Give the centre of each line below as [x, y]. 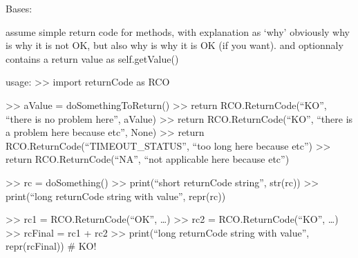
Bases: [19, 8]
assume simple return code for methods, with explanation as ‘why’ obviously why [178, 31]
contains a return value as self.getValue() [92, 58]
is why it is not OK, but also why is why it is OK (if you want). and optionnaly [175, 45]
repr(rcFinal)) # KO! [51, 246]
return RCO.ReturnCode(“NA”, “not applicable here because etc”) [148, 159]
